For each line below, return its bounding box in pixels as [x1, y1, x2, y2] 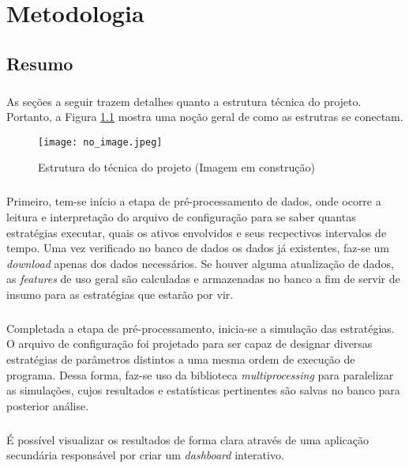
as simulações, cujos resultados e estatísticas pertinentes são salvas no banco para [6, 382, 400, 398]
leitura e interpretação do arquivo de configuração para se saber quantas [6, 208, 356, 225]
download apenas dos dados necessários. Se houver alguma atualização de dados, [6, 255, 394, 271]
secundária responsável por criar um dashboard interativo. [6, 447, 284, 463]
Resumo [6, 51, 73, 75]
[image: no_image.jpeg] [38, 136, 163, 148]
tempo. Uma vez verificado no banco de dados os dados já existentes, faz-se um [6, 240, 389, 256]
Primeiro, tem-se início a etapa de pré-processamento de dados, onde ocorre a [6, 193, 381, 209]
